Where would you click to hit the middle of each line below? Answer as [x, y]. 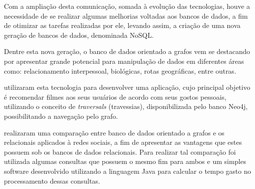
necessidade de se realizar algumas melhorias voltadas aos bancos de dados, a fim [126, 15]
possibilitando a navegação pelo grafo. [61, 116]
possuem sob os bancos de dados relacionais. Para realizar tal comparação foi [120, 151]
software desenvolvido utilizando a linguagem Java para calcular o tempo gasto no [127, 171]
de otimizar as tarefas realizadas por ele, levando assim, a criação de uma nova [122, 25]
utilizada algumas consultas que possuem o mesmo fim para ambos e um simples [125, 161]
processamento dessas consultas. [52, 180]
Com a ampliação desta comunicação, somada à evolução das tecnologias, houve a [127, 6]
